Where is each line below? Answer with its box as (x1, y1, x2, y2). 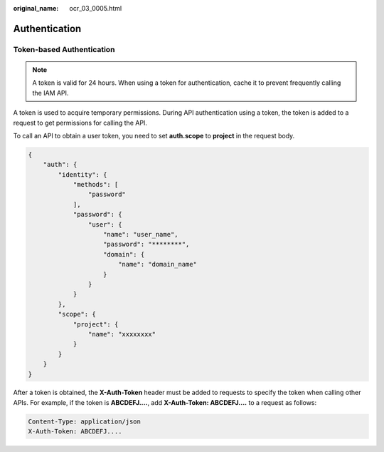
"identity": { (58, 170, 107, 178)
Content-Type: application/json (28, 417, 142, 426)
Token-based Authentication (13, 44, 115, 54)
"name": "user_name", (103, 230, 178, 239)
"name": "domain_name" (117, 260, 197, 269)
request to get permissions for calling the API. (13, 118, 147, 127)
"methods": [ (73, 180, 119, 189)
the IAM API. (32, 88, 69, 97)
